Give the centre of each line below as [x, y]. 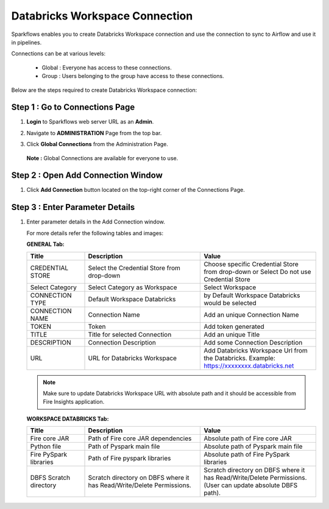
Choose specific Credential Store [251, 264]
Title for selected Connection [130, 334]
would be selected [230, 303]
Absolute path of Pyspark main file [253, 446]
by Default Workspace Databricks [252, 295]
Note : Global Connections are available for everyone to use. [102, 158]
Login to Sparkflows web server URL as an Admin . [90, 122]
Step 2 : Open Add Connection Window [87, 176]
